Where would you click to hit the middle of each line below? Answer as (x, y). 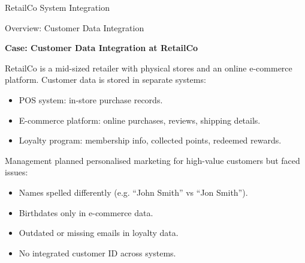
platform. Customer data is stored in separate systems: (105, 80)
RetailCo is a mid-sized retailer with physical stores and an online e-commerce (149, 68)
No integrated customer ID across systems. (97, 252)
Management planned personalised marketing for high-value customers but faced (152, 160)
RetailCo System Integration (57, 7)
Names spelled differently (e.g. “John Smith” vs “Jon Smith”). (133, 192)
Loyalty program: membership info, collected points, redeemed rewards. (150, 140)
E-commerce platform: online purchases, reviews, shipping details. (140, 120)
